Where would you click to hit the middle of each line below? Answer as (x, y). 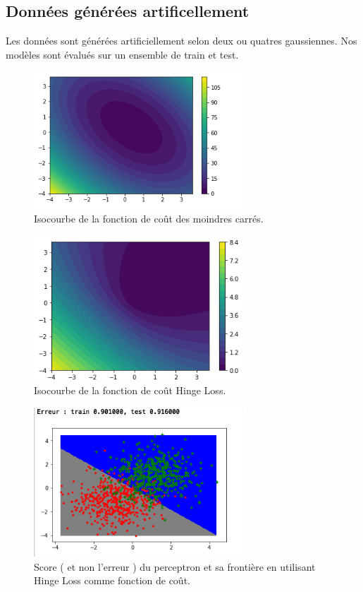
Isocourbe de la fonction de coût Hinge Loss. (130, 390)
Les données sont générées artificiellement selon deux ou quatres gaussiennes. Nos (181, 41)
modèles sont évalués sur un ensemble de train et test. (122, 54)
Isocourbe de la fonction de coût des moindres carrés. (149, 219)
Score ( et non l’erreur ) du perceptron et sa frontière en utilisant (175, 566)
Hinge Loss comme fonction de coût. (112, 580)
